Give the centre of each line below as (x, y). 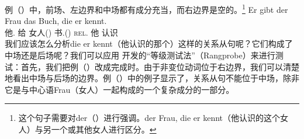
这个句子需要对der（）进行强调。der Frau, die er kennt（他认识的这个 (149, 118)
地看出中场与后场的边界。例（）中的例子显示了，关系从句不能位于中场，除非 (152, 78)
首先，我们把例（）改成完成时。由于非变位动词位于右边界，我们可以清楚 (160, 66)
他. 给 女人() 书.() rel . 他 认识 (61, 32)
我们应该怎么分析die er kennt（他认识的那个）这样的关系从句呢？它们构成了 (149, 44)
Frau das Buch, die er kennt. (56, 21)
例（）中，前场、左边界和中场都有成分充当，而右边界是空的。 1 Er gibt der (146, 8)
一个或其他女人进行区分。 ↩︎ (104, 129)
